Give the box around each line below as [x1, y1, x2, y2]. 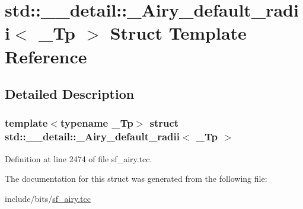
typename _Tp [60, 115, 133, 130]
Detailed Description [5, 85, 135, 103]
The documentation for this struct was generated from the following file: [5, 172, 267, 185]
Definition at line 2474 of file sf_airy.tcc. [5, 152, 152, 165]
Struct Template [110, 21, 247, 45]
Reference [5, 44, 87, 68]
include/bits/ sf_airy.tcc [5, 192, 91, 204]
